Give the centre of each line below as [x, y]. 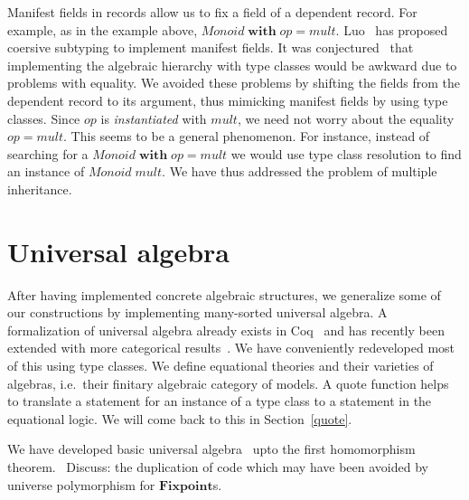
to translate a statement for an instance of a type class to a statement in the [220, 401]
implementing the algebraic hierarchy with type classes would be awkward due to [232, 65]
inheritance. [40, 189]
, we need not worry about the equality [346, 118]
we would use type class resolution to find [346, 153]
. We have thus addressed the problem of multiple [300, 171]
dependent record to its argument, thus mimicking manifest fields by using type [228, 100]
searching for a [48, 153]
